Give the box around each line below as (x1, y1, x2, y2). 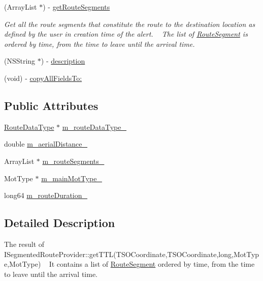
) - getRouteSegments (43, 2, 110, 12)
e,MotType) (4, 259, 41, 269)
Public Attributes (4, 97, 98, 113)
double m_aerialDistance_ (4, 138, 88, 149)
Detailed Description (4, 215, 115, 231)
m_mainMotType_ (41, 173, 102, 183)
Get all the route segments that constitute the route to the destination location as (4, 18, 255, 29)
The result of (4, 238, 45, 249)
